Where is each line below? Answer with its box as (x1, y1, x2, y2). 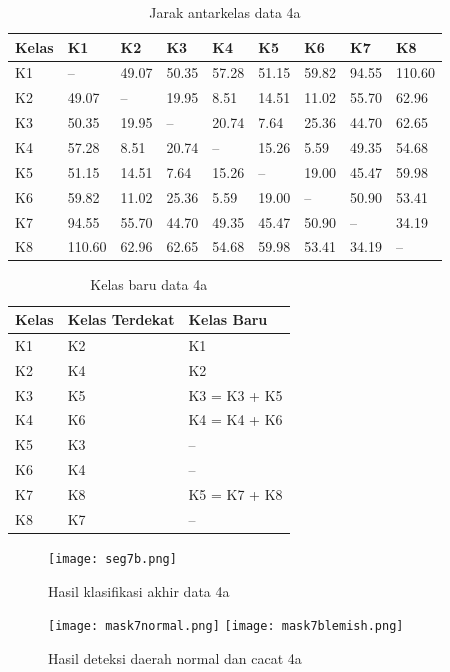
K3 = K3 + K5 (188, 384, 283, 405)
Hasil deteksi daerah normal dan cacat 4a (48, 647, 302, 668)
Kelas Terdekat (67, 309, 175, 330)
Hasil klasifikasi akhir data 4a (48, 580, 230, 601)
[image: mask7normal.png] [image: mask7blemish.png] (48, 619, 404, 634)
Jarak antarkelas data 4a (149, 2, 301, 22)
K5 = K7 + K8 (188, 483, 283, 504)
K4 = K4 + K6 (188, 409, 283, 430)
